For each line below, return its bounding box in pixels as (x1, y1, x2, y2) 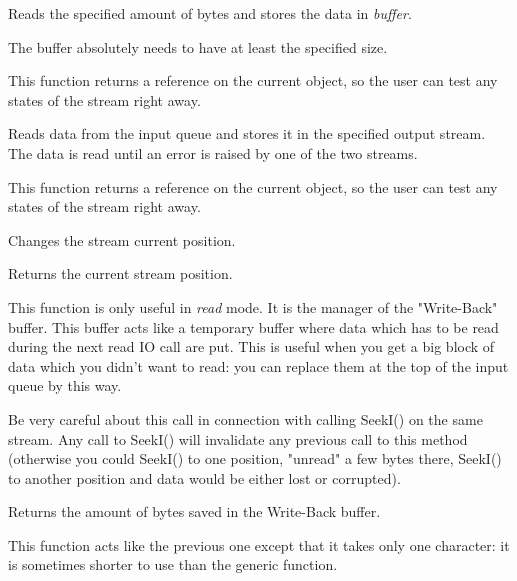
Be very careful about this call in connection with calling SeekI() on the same (8, 408, 483, 429)
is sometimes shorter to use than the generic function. (8, 554, 338, 575)
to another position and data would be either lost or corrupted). (8, 467, 401, 488)
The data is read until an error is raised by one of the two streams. (8, 142, 418, 163)
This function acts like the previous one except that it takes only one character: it (8, 534, 510, 555)
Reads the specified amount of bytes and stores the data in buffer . (8, 3, 412, 23)
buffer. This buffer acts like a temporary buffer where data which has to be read (8, 316, 499, 337)
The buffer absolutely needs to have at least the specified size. (8, 36, 388, 57)
